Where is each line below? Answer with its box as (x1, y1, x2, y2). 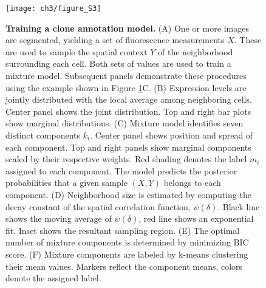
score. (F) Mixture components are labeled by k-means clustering (5, 247, 248, 260)
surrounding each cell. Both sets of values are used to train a (5, 57, 231, 70)
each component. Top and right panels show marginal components (5, 140, 251, 153)
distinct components (5, 129, 81, 141)
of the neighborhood (158, 45, 233, 58)
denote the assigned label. (5, 272, 101, 284)
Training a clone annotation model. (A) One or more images (5, 21, 249, 34)
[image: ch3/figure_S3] (5, 4, 101, 13)
